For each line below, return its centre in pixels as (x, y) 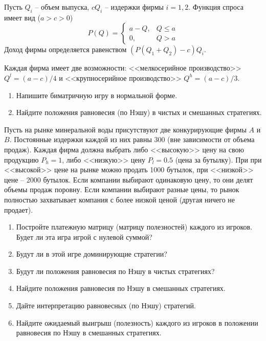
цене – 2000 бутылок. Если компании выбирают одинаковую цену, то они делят (129, 179)
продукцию (21, 159)
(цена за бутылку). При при (218, 159)
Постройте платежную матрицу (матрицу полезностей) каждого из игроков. (134, 227)
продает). (19, 209)
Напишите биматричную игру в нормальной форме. (97, 95)
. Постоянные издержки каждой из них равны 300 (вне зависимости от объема (132, 139)
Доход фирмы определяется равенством (65, 49)
